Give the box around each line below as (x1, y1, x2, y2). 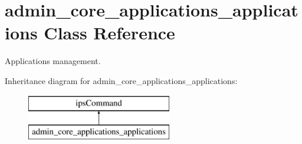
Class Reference (44, 21, 175, 45)
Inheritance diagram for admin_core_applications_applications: (5, 74, 238, 86)
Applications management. (5, 55, 101, 67)
